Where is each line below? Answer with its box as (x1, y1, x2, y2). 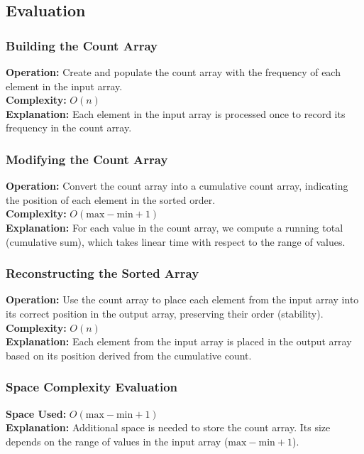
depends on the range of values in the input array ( (6, 433, 228, 448)
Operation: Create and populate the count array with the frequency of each (6, 65, 341, 79)
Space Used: (6, 406, 67, 421)
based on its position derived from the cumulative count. (6, 347, 252, 362)
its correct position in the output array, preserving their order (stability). (6, 306, 324, 320)
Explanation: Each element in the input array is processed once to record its (6, 106, 346, 121)
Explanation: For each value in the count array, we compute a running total (6, 220, 343, 234)
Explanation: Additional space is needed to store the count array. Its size (6, 420, 331, 435)
